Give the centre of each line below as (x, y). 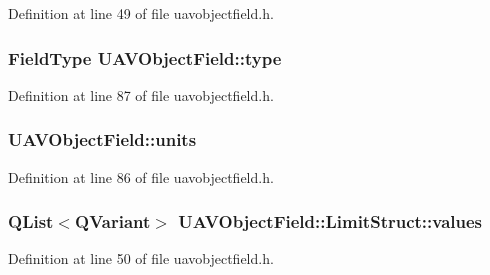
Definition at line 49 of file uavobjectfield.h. (141, 13)
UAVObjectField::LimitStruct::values (330, 221)
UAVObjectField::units (102, 139)
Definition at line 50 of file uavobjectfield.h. (141, 258)
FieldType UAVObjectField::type (145, 57)
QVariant (113, 221)
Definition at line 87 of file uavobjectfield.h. (141, 94)
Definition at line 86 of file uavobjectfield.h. (141, 176)
